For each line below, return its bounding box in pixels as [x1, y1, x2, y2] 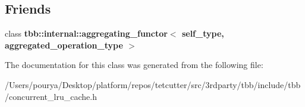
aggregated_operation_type [5, 38, 123, 51]
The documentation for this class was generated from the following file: [5, 59, 263, 71]
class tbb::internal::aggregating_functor [5, 27, 168, 40]
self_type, [181, 27, 224, 40]
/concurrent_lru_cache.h [5, 90, 97, 102]
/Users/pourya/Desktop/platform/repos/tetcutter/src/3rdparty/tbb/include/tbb [5, 78, 301, 90]
